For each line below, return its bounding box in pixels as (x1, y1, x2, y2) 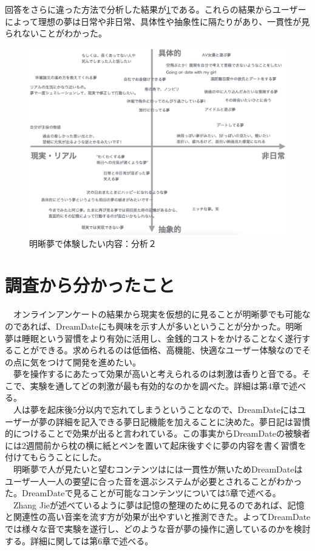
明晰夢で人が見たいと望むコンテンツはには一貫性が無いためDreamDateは (13, 463, 303, 476)
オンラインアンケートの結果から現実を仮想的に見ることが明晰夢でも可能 (13, 308, 302, 321)
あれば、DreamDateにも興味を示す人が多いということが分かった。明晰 (21, 319, 303, 332)
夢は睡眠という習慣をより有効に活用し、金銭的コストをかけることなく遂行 (5, 331, 302, 344)
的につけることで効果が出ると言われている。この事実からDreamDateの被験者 (5, 427, 310, 440)
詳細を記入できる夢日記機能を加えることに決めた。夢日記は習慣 (55, 415, 311, 428)
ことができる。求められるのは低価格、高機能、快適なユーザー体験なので (13, 344, 302, 356)
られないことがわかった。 (5, 27, 107, 40)
